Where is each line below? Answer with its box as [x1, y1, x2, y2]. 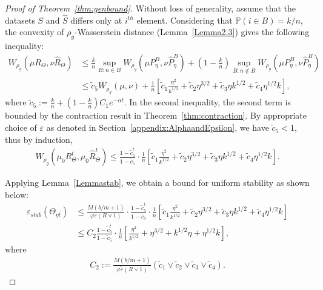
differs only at [70, 13, 122, 26]
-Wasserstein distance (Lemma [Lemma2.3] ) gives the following [75, 25, 310, 38]
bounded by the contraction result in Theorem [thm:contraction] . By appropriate [5, 109, 307, 122]
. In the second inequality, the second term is [124, 96, 291, 108]
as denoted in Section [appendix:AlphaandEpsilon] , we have [46, 121, 269, 134]
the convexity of [5, 25, 64, 38]
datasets [5, 13, 35, 26]
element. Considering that [136, 13, 233, 26]
